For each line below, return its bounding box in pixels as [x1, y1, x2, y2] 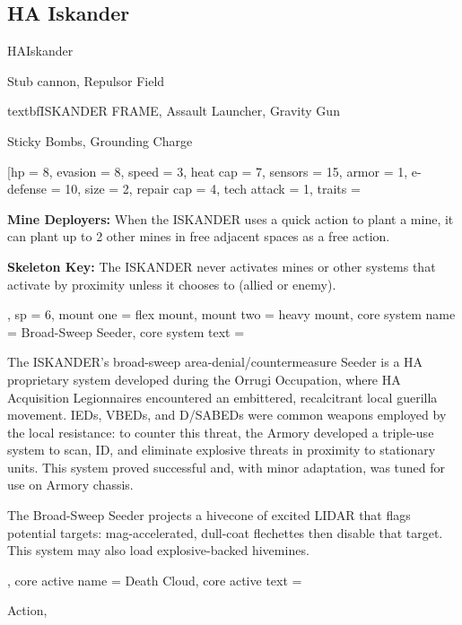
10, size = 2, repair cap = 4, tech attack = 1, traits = [65, 179, 361, 198]
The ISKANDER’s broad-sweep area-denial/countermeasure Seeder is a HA [7, 352, 423, 371]
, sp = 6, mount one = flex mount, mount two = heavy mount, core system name [7, 305, 456, 324]
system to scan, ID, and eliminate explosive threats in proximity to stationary [7, 440, 436, 459]
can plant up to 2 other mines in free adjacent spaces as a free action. [7, 227, 390, 246]
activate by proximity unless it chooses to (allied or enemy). [7, 274, 336, 293]
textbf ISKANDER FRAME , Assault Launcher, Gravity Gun [7, 101, 340, 120]
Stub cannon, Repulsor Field [7, 71, 165, 90]
